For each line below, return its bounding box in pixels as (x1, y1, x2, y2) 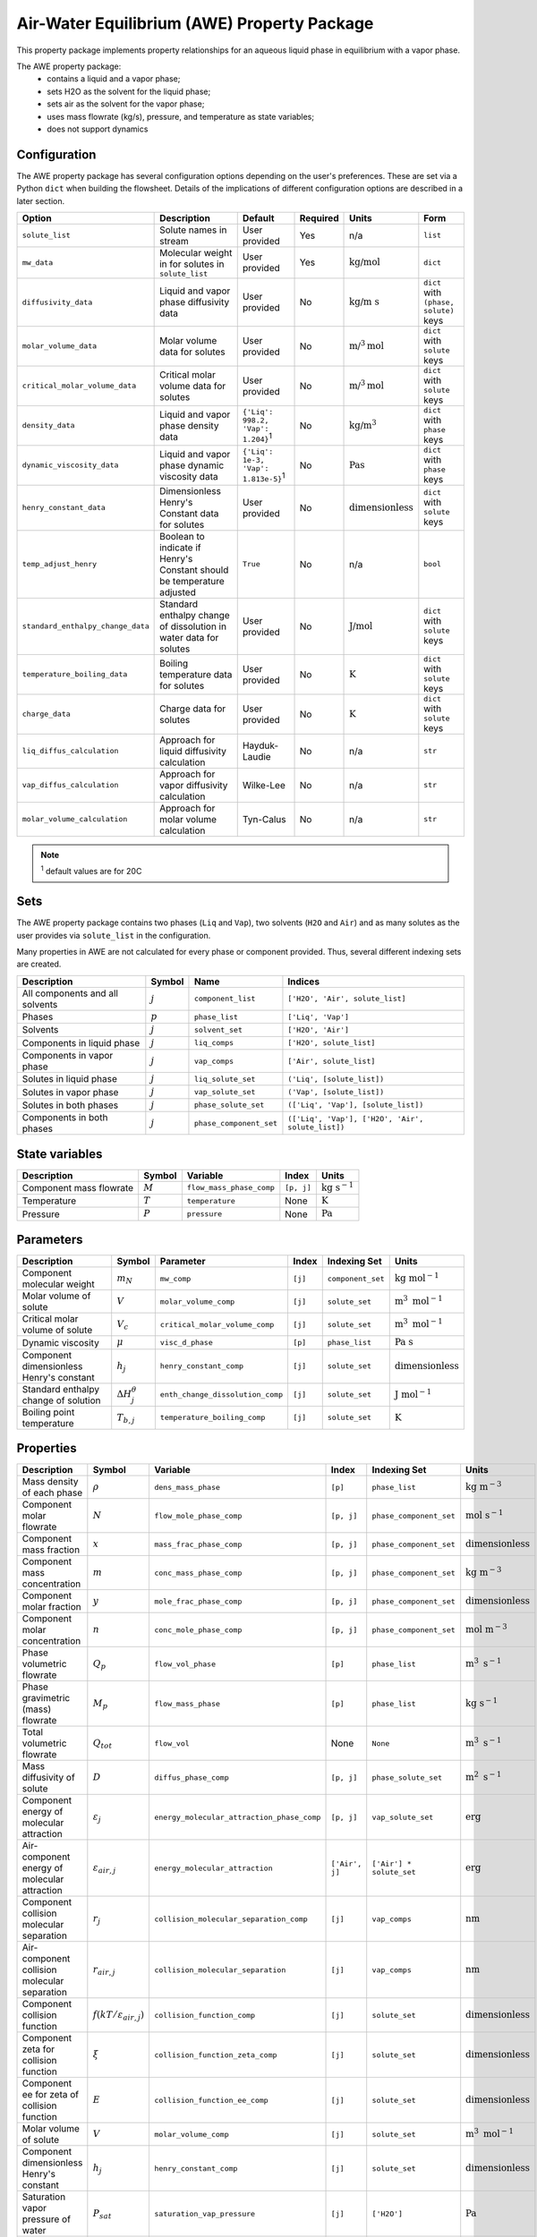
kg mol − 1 (394, 1271, 439, 1284)
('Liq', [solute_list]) (287, 1074, 385, 1084)
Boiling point (21, 1406, 75, 1418)
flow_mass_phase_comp (186, 1183, 275, 1193)
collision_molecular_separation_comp (153, 1914, 308, 1924)
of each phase (21, 1486, 83, 1499)
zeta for (21, 2043, 55, 2055)
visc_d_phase (159, 1338, 214, 1348)
